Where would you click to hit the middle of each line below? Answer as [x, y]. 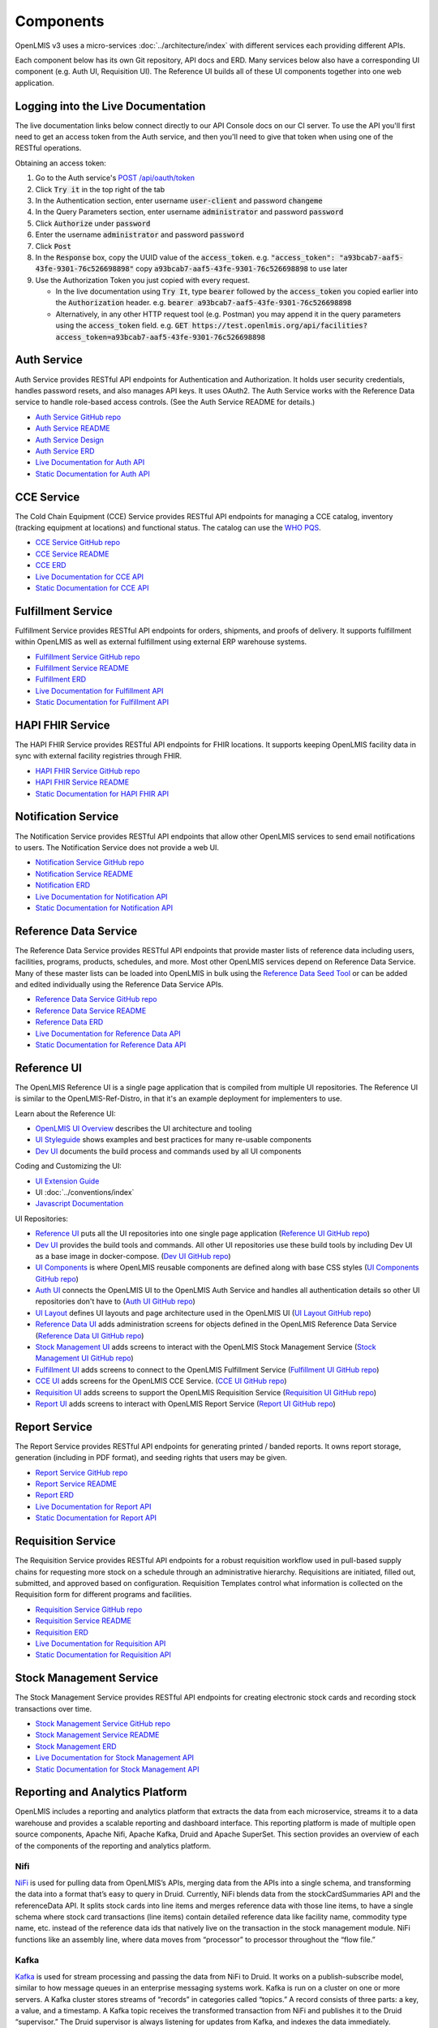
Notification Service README [84, 874]
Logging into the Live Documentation [110, 106]
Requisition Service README [83, 1621]
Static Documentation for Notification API [104, 908]
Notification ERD [63, 885]
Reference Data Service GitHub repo [96, 999]
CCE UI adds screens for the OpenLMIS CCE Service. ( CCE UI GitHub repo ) [161, 1381]
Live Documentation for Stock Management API [115, 1758]
